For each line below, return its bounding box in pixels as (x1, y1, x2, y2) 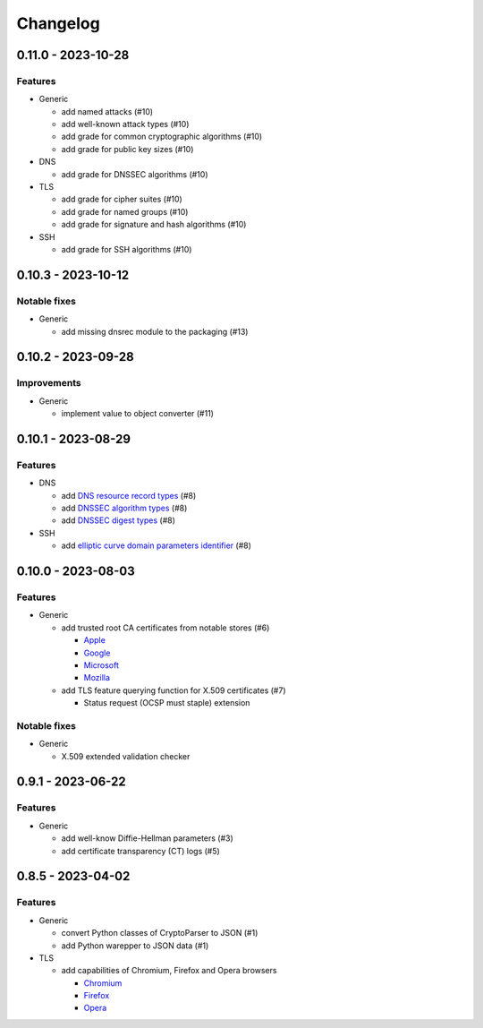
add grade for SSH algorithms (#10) (61, 244, 192, 254)
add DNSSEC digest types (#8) (61, 515, 176, 526)
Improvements (16, 377, 81, 390)
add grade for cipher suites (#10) (61, 193, 182, 205)
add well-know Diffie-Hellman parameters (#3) (61, 833, 234, 844)
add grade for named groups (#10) (61, 206, 189, 217)
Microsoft (83, 659, 120, 671)
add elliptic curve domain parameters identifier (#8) (61, 540, 252, 551)
